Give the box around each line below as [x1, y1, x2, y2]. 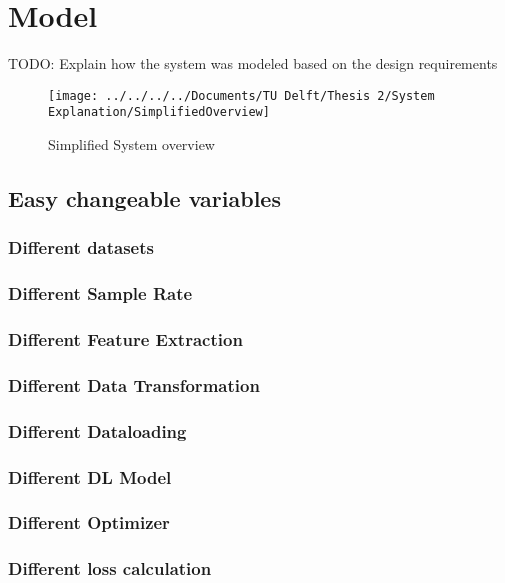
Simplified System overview [48, 134, 215, 155]
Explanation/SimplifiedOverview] [48, 105, 270, 120]
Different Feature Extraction [8, 327, 243, 352]
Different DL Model [8, 464, 172, 489]
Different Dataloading [8, 418, 187, 443]
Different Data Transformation [8, 372, 260, 397]
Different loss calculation [8, 556, 212, 581]
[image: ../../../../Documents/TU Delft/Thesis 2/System [48, 88, 435, 103]
